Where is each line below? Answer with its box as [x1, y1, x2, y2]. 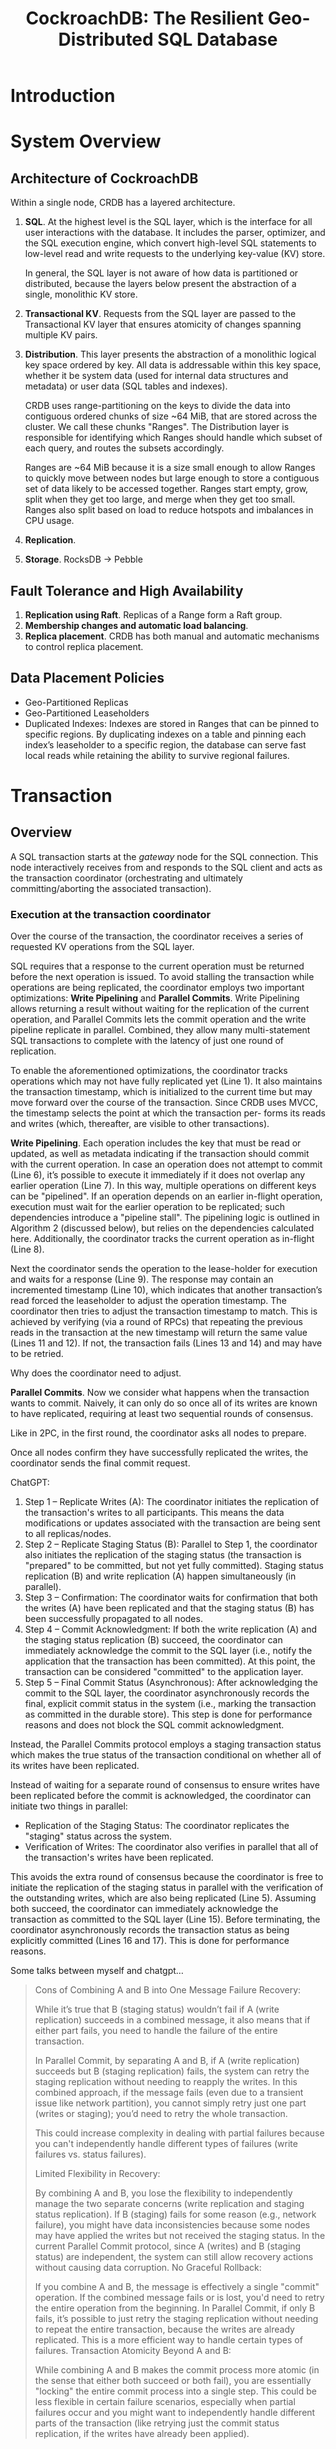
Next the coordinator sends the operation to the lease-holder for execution [10, 1263, 318, 1275]
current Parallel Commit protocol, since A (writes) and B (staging [34, 2240, 302, 2252]
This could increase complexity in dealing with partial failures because [34, 2127, 325, 2139]
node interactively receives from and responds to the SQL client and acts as [10, 861, 323, 873]
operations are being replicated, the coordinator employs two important [10, 982, 305, 994]
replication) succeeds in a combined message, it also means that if [34, 2014, 311, 2026]
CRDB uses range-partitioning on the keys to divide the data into [24, 400, 291, 412]
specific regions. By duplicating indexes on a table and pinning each [24, 728, 307, 740]
